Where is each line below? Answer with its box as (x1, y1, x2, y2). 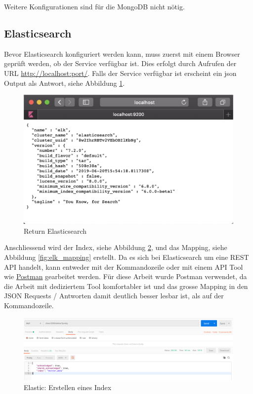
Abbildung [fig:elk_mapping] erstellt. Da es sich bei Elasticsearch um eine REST (4, 252, 249, 262)
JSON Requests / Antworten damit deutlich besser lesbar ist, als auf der (4, 290, 224, 301)
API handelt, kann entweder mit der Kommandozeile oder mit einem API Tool (4, 261, 243, 272)
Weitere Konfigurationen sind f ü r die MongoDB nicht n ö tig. (4, 1, 185, 11)
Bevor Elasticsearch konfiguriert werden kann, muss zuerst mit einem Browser (4, 48, 240, 59)
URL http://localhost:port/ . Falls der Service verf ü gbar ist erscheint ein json (4, 68, 237, 78)
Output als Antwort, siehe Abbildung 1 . (4, 77, 125, 88)
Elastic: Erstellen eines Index (24, 382, 112, 392)
